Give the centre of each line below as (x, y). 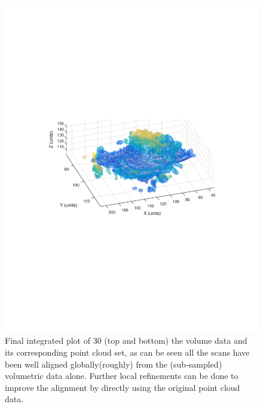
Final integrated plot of (48, 340)
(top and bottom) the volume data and (176, 340)
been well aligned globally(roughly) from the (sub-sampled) (114, 364)
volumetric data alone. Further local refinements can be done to (122, 376)
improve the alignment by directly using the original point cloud (123, 387)
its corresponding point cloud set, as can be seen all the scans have (127, 352)
